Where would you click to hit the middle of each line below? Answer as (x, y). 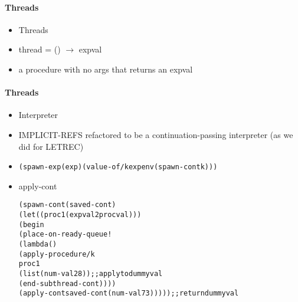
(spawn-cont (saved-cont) (67, 205)
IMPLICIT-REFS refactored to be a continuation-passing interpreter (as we (156, 134)
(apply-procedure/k (57, 254)
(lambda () (38, 244)
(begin (31, 224)
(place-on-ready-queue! (65, 234)
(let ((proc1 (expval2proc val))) (80, 215)
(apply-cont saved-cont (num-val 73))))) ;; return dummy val (129, 293)
